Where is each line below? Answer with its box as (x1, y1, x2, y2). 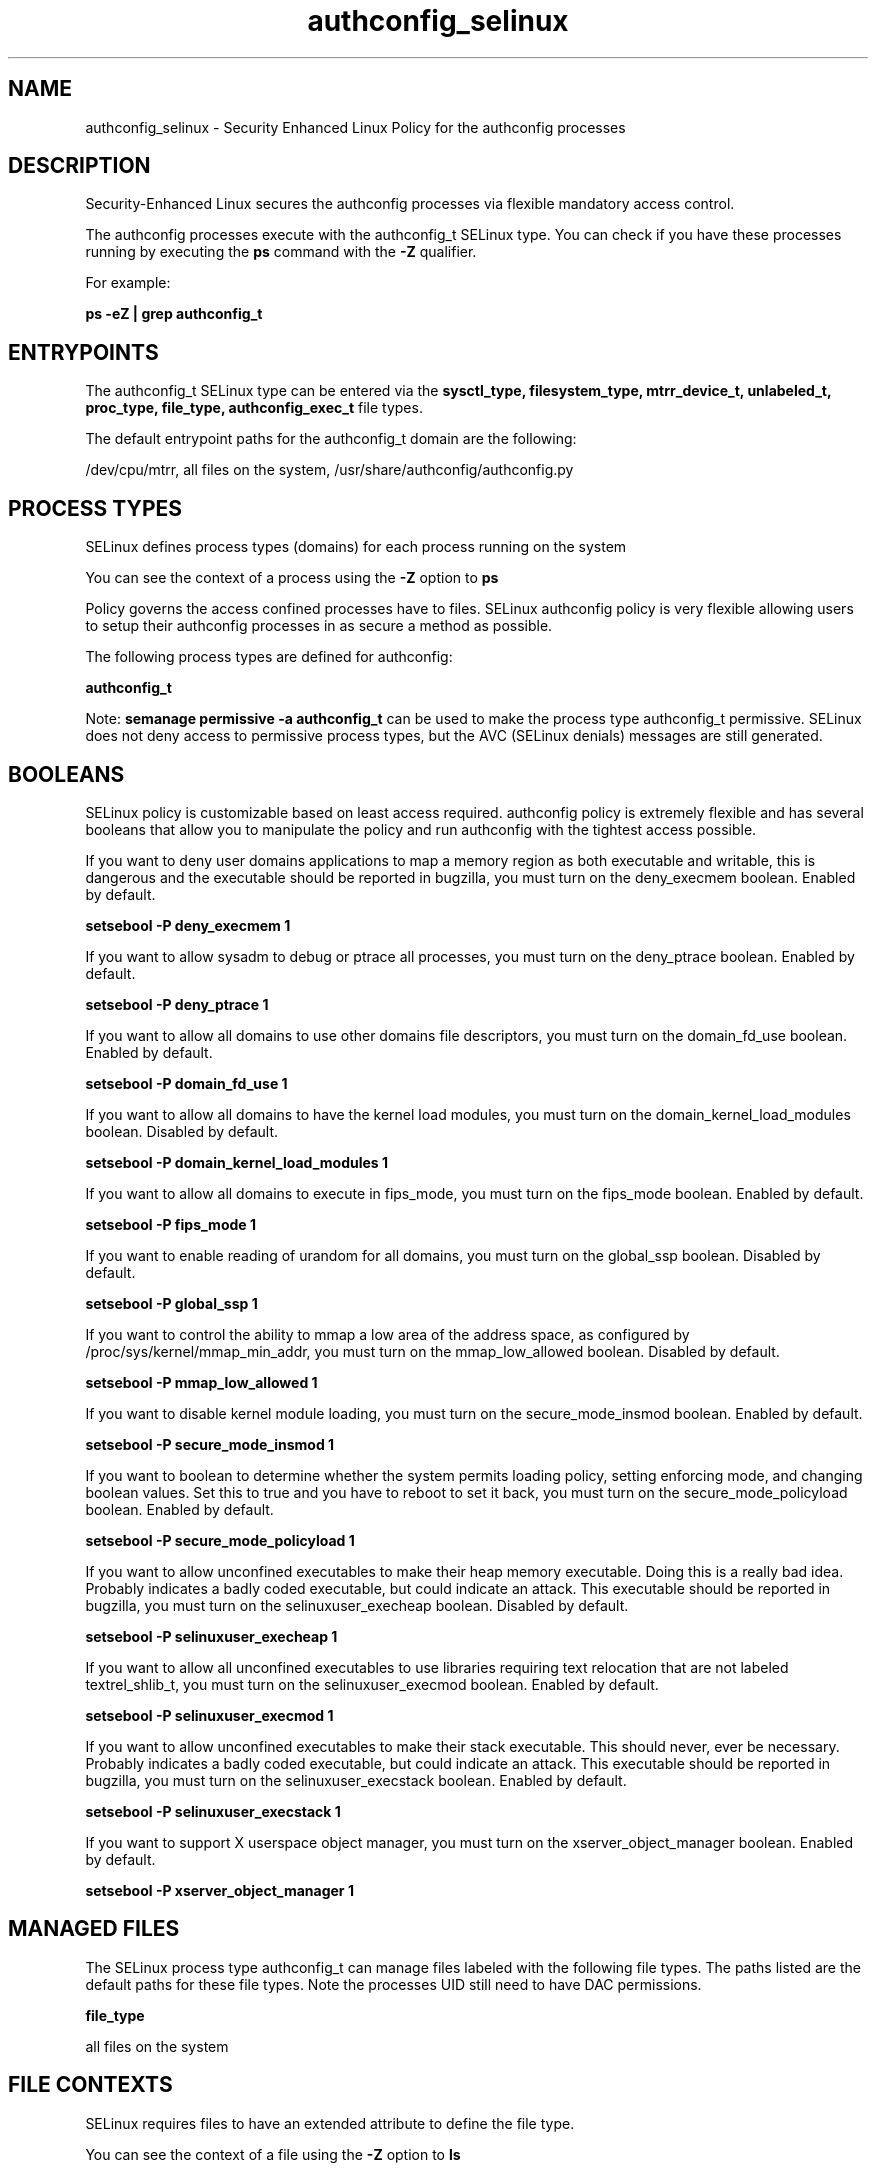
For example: (85, 274, 171, 292)
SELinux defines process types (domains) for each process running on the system (85, 538, 627, 556)
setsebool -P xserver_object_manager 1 (85, 1881, 354, 1899)
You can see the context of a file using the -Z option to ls (85, 2145, 461, 2163)
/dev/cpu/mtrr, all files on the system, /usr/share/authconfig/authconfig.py (85, 461, 574, 479)
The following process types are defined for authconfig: (85, 648, 453, 666)
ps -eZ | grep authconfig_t (85, 305, 263, 323)
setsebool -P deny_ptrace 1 (85, 995, 269, 1013)
